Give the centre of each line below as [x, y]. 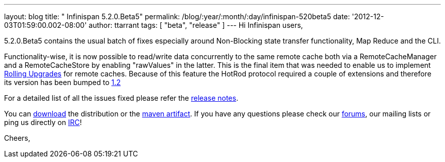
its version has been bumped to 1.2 [62, 82]
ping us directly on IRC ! [43, 122]
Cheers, [17, 138]
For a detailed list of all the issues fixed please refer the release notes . [121, 98]
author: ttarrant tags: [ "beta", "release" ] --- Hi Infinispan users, [196, 25]
